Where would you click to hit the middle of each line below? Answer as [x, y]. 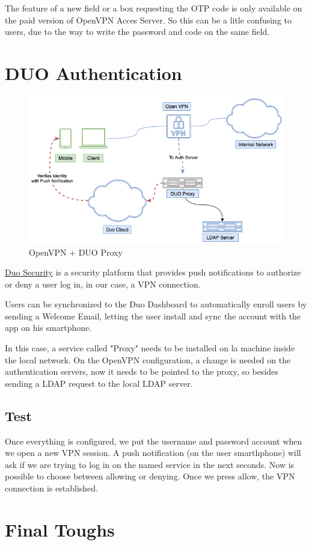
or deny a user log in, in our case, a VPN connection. [103, 284]
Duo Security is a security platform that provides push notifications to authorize [153, 272]
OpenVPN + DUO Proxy [76, 252]
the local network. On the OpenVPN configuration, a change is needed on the [148, 359]
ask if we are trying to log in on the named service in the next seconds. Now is [150, 464]
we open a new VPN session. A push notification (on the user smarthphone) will [153, 453]
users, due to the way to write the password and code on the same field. [137, 32]
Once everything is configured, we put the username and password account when [154, 441]
